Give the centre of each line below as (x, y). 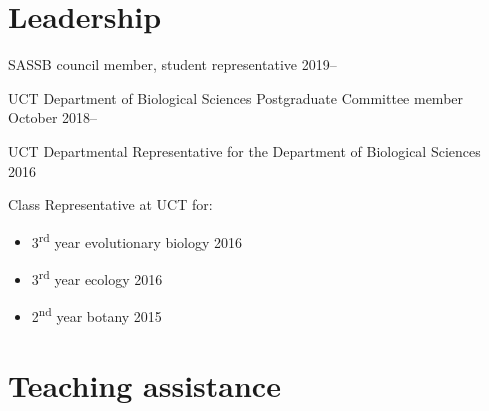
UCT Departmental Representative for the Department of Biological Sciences (244, 150)
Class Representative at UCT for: (110, 204)
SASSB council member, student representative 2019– (172, 64)
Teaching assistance (144, 384)
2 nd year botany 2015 (96, 314)
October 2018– (53, 117)
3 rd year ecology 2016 (97, 277)
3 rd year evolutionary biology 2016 (137, 240)
